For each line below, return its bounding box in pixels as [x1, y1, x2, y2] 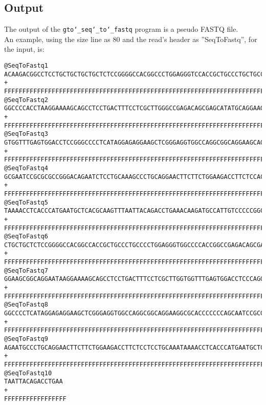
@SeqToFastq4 [4, 164, 48, 172]
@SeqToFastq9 [4, 335, 48, 343]
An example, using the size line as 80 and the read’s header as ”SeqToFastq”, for [4, 33, 257, 44]
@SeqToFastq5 [4, 198, 48, 206]
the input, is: [4, 44, 45, 54]
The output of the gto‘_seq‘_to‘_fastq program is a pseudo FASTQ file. [4, 24, 238, 34]
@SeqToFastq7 [4, 267, 48, 274]
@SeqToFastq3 [4, 130, 48, 138]
